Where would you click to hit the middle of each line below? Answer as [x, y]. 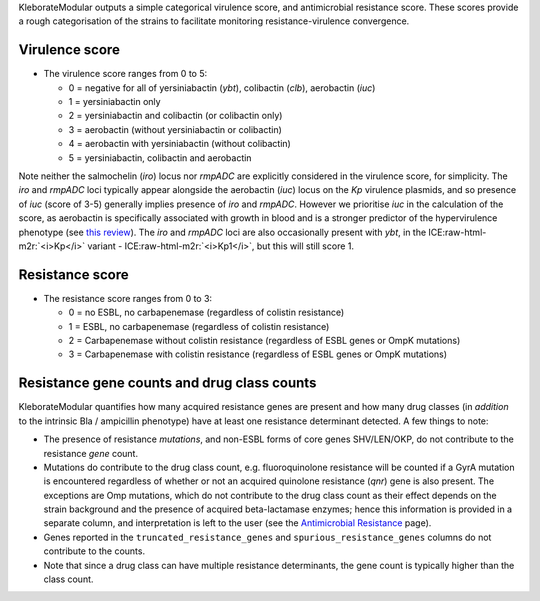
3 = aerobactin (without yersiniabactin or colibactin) [175, 129]
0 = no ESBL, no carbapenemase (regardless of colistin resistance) [206, 312]
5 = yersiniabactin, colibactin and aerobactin [160, 157]
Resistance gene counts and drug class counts [167, 383]
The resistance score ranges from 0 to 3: [128, 298]
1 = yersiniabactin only [114, 102]
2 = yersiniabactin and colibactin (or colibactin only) [175, 116]
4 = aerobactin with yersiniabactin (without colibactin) [180, 144]
